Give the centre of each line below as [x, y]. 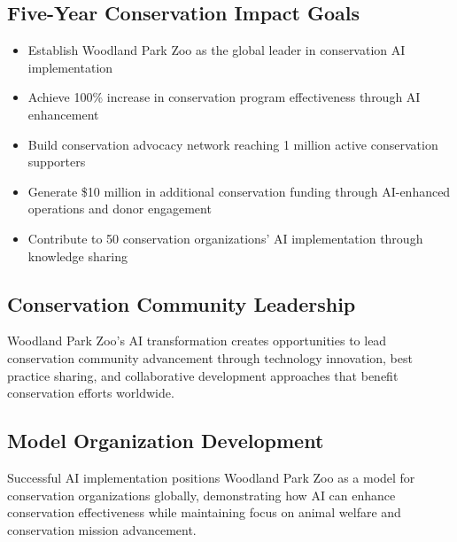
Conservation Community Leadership [182, 303]
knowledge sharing [77, 256]
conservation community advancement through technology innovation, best [210, 357]
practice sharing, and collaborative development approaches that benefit [203, 375]
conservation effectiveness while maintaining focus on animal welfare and [204, 512]
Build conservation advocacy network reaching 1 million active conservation [233, 144]
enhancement [63, 114]
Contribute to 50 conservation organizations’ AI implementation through [225, 238]
